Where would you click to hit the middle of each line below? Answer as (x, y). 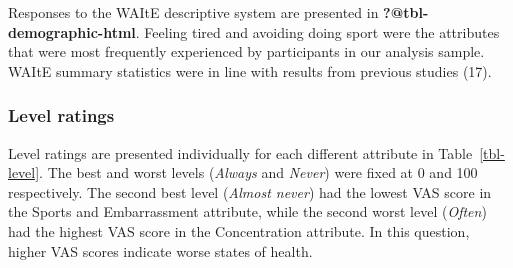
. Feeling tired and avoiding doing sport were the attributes (317, 31)
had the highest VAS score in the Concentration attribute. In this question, (239, 230)
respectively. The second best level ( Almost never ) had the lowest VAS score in (250, 191)
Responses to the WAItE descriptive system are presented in (193, 12)
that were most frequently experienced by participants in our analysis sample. (246, 51)
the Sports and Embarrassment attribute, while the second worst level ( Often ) (247, 211)
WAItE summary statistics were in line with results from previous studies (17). (250, 70)
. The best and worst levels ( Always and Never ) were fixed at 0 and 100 (258, 172)
